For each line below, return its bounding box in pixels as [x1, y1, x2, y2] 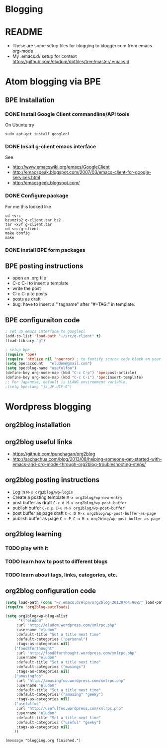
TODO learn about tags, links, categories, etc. [5, 571, 118, 578]
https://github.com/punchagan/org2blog [12, 451, 95, 457]
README [5, 26, 43, 38]
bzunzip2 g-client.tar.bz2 [5, 217, 61, 222]
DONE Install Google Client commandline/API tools [5, 110, 130, 117]
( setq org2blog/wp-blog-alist [5, 613, 68, 619]
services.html [12, 175, 41, 181]
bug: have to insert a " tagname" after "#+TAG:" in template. [12, 301, 135, 307]
